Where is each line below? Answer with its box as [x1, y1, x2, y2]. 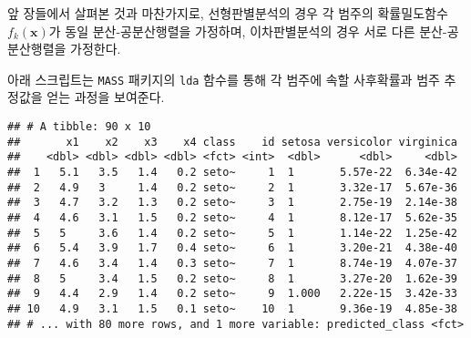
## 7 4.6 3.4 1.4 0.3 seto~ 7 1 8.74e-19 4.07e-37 [7, 256, 457, 270]
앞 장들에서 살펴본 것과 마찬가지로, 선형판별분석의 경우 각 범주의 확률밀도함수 [7, 4, 448, 22]
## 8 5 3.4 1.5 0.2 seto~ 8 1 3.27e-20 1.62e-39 [7, 271, 457, 285]
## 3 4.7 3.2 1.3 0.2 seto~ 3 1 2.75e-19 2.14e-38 [7, 196, 457, 210]
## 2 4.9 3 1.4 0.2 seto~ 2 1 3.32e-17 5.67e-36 [7, 180, 457, 194]
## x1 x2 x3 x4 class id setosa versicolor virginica [7, 135, 457, 149]
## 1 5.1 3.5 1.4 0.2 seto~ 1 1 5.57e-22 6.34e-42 [7, 166, 457, 179]
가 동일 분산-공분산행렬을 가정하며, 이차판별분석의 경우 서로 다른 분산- [48, 21, 447, 40]
